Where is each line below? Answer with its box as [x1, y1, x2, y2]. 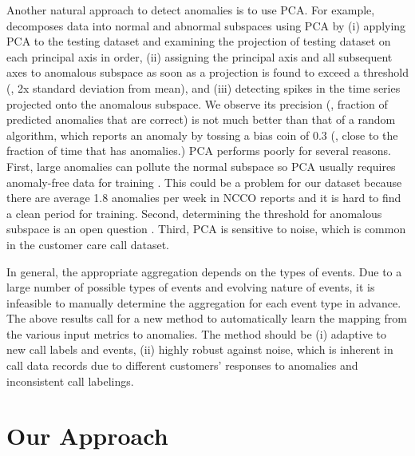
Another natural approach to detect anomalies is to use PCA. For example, [6, 2, 375, 18]
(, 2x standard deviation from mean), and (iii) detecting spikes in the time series [6, 79, 401, 96]
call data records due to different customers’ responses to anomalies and [6, 357, 358, 374]
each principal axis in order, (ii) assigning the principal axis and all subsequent [6, 48, 393, 65]
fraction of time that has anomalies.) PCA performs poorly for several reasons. [6, 142, 391, 159]
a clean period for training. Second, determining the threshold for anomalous [6, 204, 382, 221]
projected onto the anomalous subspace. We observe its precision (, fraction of [6, 95, 388, 112]
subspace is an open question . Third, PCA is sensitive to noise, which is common [6, 220, 406, 237]
